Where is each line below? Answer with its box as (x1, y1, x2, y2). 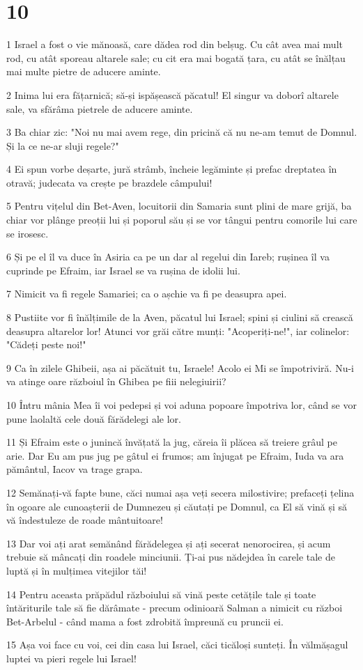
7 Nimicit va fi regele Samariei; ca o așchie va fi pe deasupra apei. (6, 286, 287, 301)
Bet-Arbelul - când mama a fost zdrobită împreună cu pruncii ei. (6, 614, 284, 628)
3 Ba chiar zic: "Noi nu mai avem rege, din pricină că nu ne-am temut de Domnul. (6, 125, 357, 139)
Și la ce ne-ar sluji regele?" (6, 138, 119, 153)
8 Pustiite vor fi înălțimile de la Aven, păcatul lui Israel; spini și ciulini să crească (6, 310, 353, 325)
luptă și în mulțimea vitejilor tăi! (6, 563, 147, 577)
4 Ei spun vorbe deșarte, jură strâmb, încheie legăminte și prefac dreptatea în (6, 162, 337, 176)
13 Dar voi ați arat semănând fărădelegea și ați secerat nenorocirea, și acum (6, 536, 331, 550)
